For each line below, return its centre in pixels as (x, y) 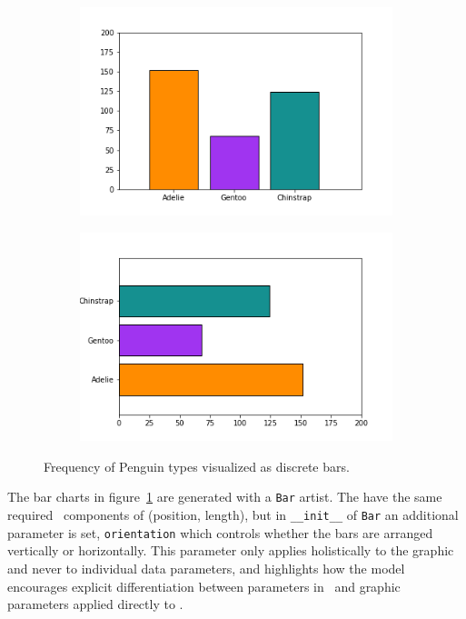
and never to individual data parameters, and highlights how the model (206, 568)
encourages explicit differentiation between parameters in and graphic (204, 586)
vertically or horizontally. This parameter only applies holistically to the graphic (231, 550)
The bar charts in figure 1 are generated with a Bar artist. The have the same (225, 497)
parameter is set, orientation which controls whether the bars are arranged (220, 532)
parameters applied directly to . (95, 604)
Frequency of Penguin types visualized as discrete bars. (197, 466)
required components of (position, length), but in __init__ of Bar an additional (233, 515)
